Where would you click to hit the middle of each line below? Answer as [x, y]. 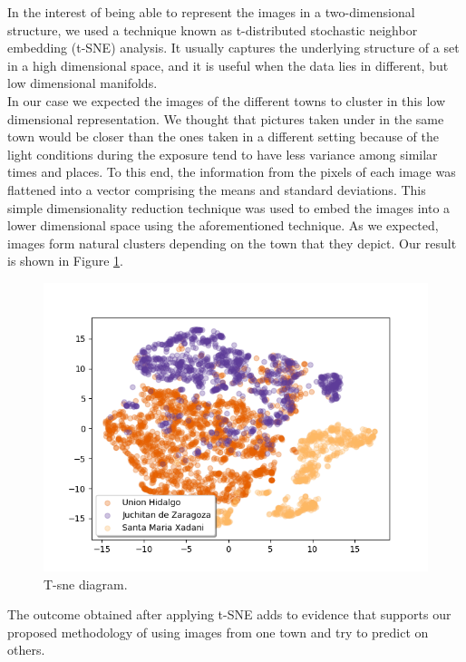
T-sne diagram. [86, 584]
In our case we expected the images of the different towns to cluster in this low [227, 100]
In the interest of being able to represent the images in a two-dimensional [211, 12]
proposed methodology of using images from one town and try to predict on [218, 632]
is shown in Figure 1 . [65, 261]
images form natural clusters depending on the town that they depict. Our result [232, 243]
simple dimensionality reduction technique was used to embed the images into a [229, 207]
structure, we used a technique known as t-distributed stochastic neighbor [213, 29]
